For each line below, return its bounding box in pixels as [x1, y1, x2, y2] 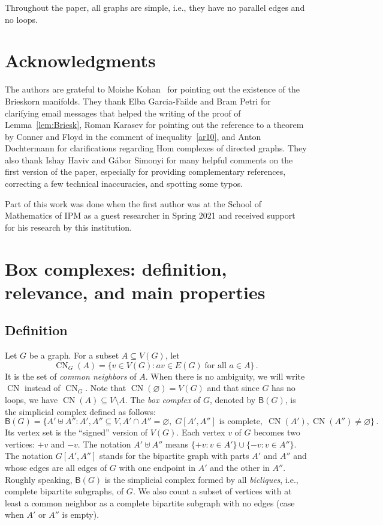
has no [272, 381, 295, 394]
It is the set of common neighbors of [5, 369, 137, 382]
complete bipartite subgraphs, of [5, 485, 124, 497]
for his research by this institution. [5, 220, 132, 233]
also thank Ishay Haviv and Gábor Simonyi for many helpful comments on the [5, 153, 293, 166]
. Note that [85, 381, 126, 394]
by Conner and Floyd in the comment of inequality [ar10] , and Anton [5, 130, 261, 142]
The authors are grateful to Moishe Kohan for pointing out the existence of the [5, 83, 300, 96]
